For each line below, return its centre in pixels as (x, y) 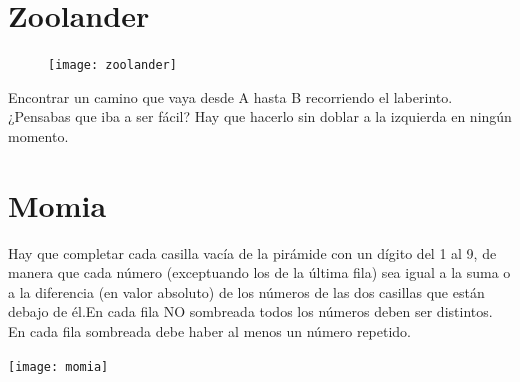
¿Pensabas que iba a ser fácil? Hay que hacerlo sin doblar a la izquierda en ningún (260, 116)
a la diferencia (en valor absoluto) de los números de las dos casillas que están (246, 291)
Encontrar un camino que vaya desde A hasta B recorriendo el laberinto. (230, 96)
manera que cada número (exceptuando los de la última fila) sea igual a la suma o (259, 272)
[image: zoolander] (112, 65)
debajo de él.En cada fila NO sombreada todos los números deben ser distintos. (250, 311)
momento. (38, 135)
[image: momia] (58, 366)
